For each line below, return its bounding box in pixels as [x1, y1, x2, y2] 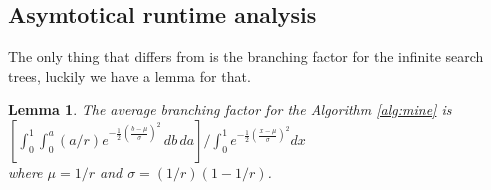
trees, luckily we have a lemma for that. [8, 65, 251, 86]
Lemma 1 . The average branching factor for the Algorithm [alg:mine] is [8, 99, 452, 120]
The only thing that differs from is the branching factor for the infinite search [8, 46, 484, 67]
